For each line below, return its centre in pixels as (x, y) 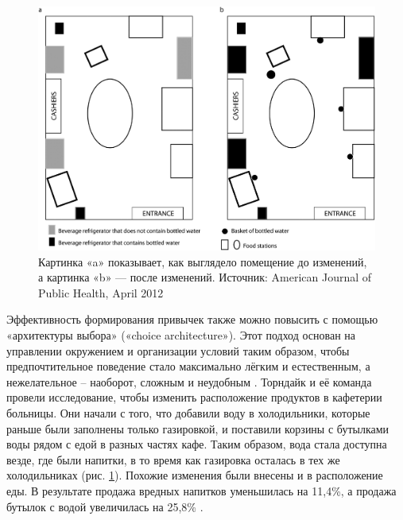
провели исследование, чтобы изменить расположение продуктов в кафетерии (194, 397)
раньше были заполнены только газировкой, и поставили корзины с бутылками (198, 428)
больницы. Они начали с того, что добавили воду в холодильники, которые (188, 413)
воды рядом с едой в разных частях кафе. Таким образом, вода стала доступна (197, 444)
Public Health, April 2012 (101, 292)
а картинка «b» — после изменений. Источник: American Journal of (205, 277)
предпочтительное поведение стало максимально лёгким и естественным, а (188, 366)
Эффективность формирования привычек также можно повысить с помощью (192, 319)
